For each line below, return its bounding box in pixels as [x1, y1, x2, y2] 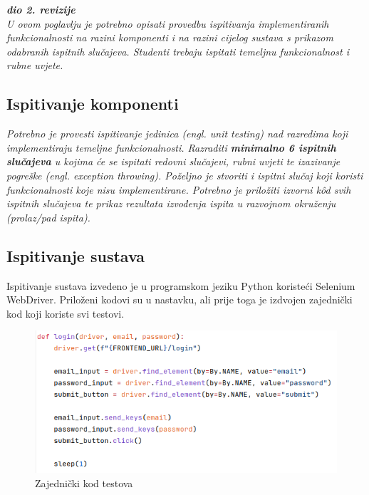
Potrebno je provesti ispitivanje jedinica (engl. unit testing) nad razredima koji [6, 126, 348, 141]
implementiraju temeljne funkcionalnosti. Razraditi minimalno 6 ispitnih [6, 140, 336, 155]
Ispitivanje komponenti [6, 93, 179, 115]
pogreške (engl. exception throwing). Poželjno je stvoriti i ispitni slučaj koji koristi [6, 167, 363, 182]
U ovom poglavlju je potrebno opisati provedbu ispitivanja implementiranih [6, 16, 329, 31]
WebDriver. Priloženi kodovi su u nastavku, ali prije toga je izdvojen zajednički [6, 292, 353, 307]
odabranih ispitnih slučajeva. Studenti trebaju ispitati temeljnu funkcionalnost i [6, 43, 349, 58]
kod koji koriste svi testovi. [6, 306, 125, 321]
